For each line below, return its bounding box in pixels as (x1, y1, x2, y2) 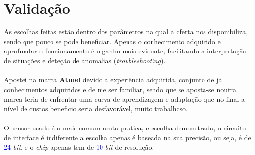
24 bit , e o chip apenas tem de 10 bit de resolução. (4, 142, 154, 152)
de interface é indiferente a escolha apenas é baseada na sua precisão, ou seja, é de (4, 132, 251, 142)
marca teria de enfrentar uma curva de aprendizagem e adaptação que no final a (4, 94, 245, 104)
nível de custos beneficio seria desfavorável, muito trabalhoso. (4, 103, 188, 113)
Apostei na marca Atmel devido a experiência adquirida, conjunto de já (4, 75, 222, 85)
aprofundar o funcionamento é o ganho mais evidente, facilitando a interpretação (4, 46, 247, 56)
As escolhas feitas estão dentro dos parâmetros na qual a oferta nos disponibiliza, (4, 26, 248, 37)
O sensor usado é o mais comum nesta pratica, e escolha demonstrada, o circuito (4, 123, 246, 133)
